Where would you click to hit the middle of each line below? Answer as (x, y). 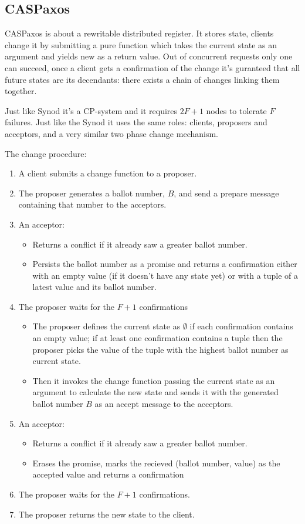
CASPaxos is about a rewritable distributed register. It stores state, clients (139, 33)
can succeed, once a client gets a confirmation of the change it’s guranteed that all (152, 67)
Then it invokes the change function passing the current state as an (154, 380)
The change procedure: (46, 153)
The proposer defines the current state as (106, 326)
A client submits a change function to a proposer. (108, 173)
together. (21, 91)
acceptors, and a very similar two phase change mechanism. (111, 133)
